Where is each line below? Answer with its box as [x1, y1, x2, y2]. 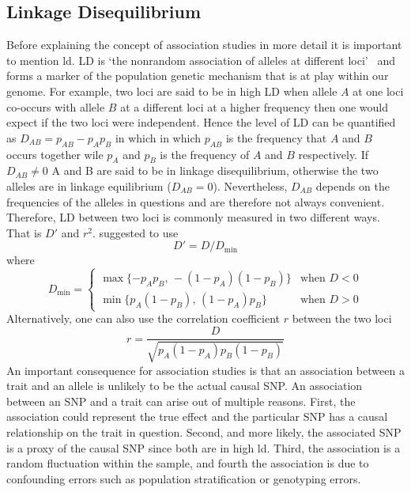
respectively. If [298, 146, 369, 162]
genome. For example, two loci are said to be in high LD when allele [6, 82, 337, 99]
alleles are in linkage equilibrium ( [6, 177, 172, 194]
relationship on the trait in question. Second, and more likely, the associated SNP [6, 423, 402, 440]
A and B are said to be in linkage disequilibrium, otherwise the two [51, 162, 379, 179]
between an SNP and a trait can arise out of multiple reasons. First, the [6, 392, 356, 409]
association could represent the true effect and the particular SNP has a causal [6, 408, 388, 425]
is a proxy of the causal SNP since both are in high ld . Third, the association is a [6, 439, 401, 456]
